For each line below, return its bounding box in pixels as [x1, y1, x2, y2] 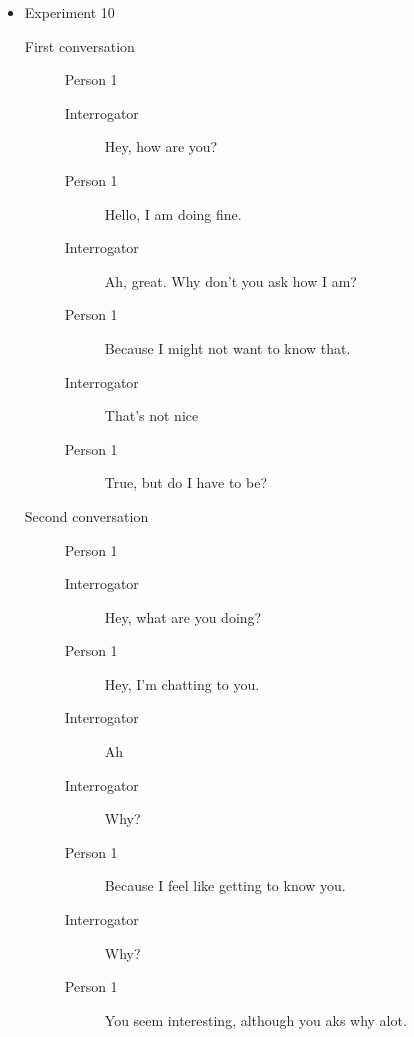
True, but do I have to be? [104, 472, 268, 493]
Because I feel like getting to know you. [104, 875, 346, 896]
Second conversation [24, 505, 149, 526]
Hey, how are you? [104, 136, 218, 157]
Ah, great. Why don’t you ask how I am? [104, 270, 357, 291]
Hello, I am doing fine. [104, 203, 242, 224]
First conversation [24, 35, 135, 56]
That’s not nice [104, 405, 199, 426]
